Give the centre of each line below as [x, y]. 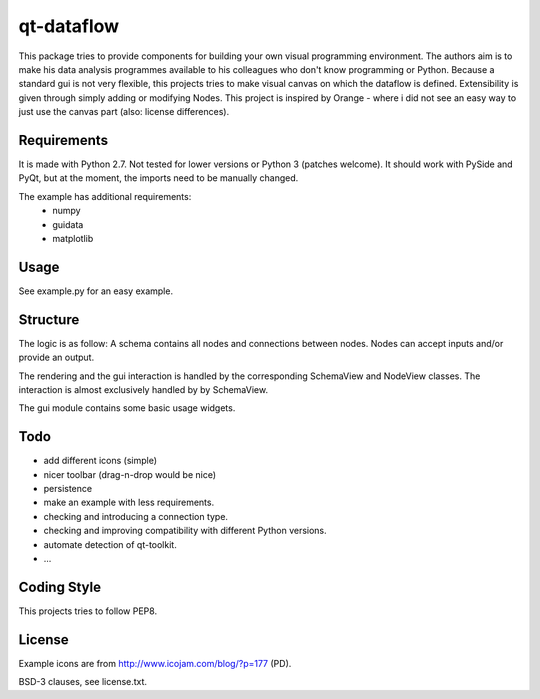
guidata [68, 224]
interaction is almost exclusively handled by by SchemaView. [143, 389]
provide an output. [56, 357]
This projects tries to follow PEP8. [88, 611]
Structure [49, 319]
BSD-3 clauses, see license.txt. [83, 682]
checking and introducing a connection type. [136, 516]
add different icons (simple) [100, 461]
